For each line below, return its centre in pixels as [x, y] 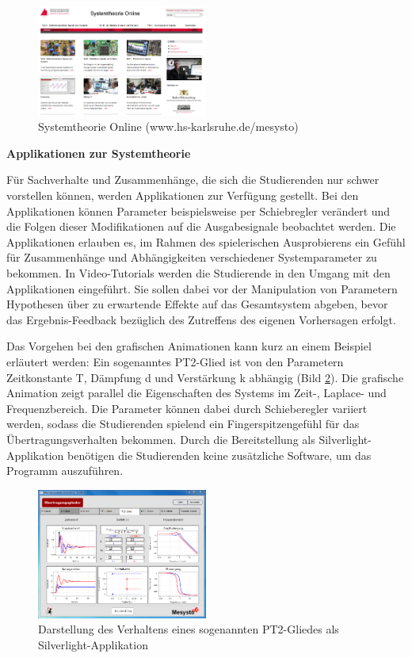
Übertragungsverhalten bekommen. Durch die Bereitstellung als [161, 439]
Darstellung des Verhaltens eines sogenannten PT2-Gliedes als [189, 629]
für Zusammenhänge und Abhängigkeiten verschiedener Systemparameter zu [192, 257]
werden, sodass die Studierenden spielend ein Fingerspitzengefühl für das [183, 424]
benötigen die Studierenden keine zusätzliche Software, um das [219, 455]
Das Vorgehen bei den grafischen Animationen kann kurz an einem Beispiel [189, 346]
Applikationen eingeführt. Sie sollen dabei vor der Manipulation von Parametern [202, 288]
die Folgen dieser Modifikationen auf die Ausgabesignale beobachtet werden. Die [201, 226]
